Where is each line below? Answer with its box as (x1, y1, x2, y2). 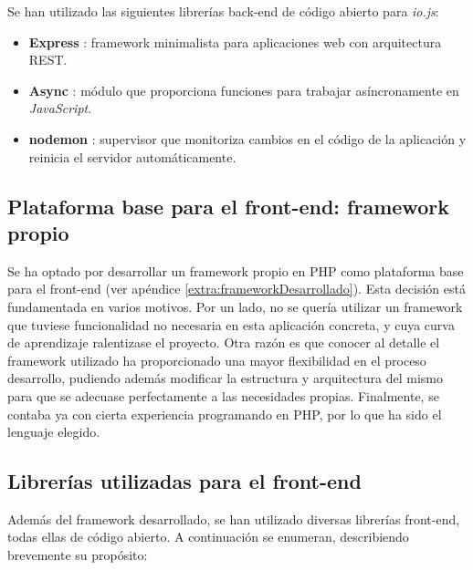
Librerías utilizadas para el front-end (7, 467, 362, 495)
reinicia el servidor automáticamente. (28, 147, 236, 166)
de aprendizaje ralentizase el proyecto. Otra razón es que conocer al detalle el (7, 333, 440, 352)
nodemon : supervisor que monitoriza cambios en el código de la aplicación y (28, 129, 467, 148)
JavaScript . (28, 98, 92, 118)
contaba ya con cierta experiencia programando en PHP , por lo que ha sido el (7, 404, 442, 423)
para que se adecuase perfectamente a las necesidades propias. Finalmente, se (7, 386, 439, 405)
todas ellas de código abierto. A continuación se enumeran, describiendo (7, 527, 409, 546)
